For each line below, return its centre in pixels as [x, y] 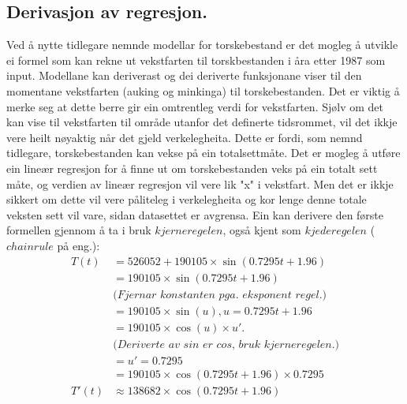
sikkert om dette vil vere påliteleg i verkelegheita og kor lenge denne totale [187, 199]
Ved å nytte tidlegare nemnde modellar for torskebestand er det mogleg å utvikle [202, 45]
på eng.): [78, 245]
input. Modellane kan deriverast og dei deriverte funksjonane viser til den [184, 75]
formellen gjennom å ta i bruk [79, 230]
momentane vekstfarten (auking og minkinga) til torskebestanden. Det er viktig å [203, 90]
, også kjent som [262, 230]
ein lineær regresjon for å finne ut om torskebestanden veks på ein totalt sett [192, 168]
